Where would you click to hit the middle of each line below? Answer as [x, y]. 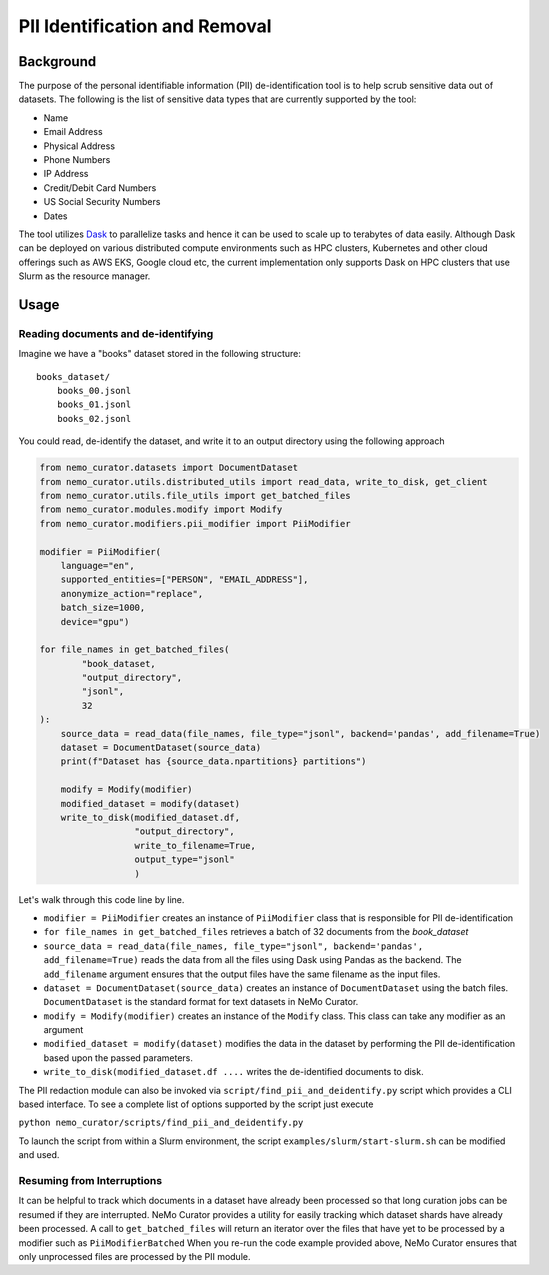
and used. [39, 1155]
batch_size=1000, [103, 608]
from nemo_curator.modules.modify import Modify [161, 509]
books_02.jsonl [94, 418]
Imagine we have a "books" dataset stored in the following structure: [160, 354]
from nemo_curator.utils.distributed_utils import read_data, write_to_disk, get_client [264, 481]
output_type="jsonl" [184, 859]
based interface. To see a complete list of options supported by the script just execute [196, 1104]
